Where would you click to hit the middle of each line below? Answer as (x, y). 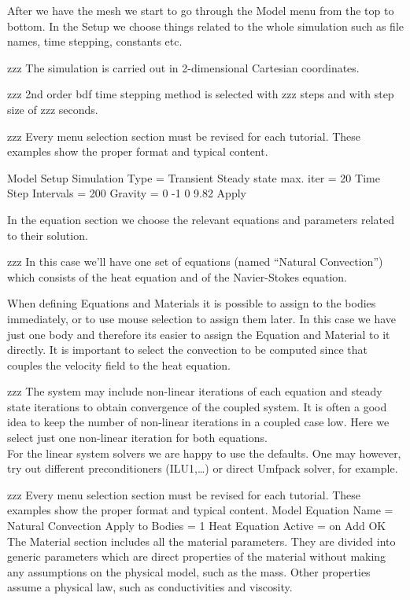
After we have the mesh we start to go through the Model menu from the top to (201, 10)
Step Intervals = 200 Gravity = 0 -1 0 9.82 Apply (127, 193)
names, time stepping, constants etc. (95, 41)
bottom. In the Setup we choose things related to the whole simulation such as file (205, 26)
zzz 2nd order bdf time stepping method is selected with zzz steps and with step (201, 94)
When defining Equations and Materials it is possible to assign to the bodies (192, 303)
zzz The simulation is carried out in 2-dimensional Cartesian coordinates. (183, 67)
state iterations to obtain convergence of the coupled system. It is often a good (197, 406)
